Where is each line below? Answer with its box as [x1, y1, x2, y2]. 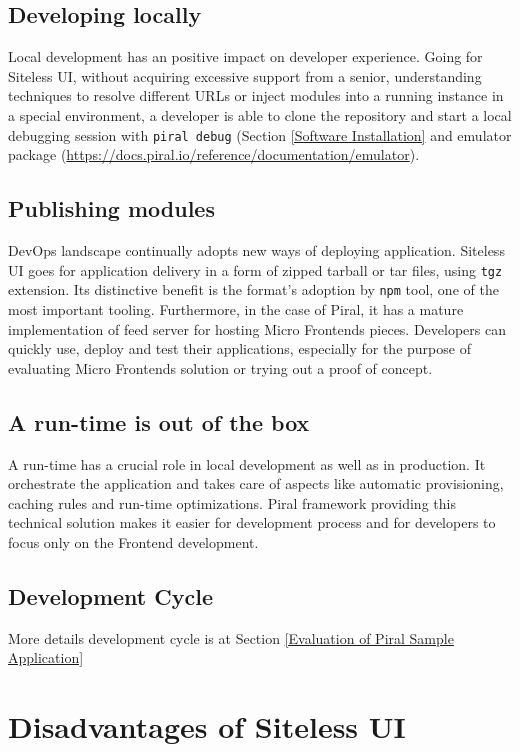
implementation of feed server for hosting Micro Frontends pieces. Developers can [8, 318, 506, 339]
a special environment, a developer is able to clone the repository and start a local [8, 104, 512, 125]
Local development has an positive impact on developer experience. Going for [8, 46, 483, 67]
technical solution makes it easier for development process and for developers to [8, 512, 496, 533]
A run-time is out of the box [8, 406, 310, 437]
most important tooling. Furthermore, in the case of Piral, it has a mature [8, 298, 464, 319]
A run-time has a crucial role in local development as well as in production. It [8, 453, 486, 474]
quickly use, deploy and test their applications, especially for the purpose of [8, 338, 471, 359]
